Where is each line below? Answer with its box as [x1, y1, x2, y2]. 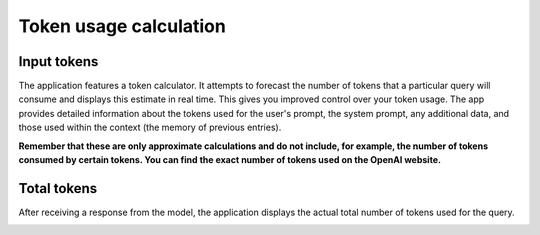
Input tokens [18, 53, 99, 70]
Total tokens [18, 180, 98, 197]
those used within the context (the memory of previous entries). [18, 121, 282, 134]
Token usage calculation [18, 15, 227, 37]
